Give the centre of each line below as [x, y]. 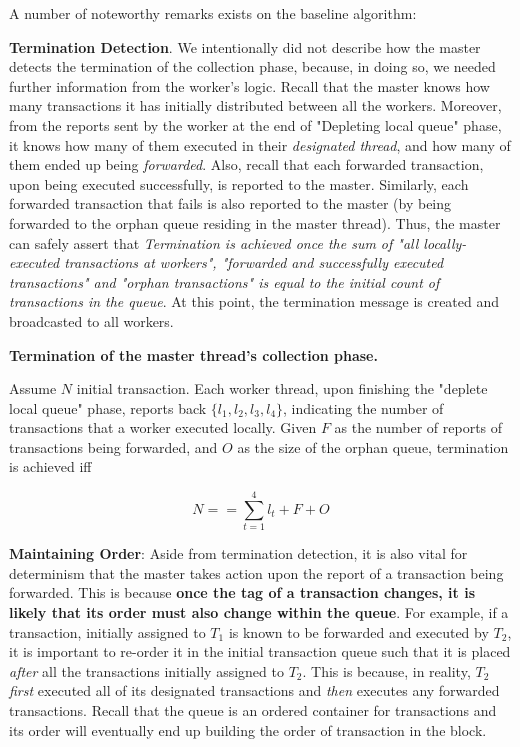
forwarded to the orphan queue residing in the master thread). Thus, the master [255, 222]
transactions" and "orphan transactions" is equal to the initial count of [224, 281]
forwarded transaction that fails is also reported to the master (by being [230, 203]
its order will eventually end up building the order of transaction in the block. [248, 729]
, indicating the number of [363, 407]
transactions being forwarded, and [113, 446]
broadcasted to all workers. [91, 320]
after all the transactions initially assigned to [146, 670]
